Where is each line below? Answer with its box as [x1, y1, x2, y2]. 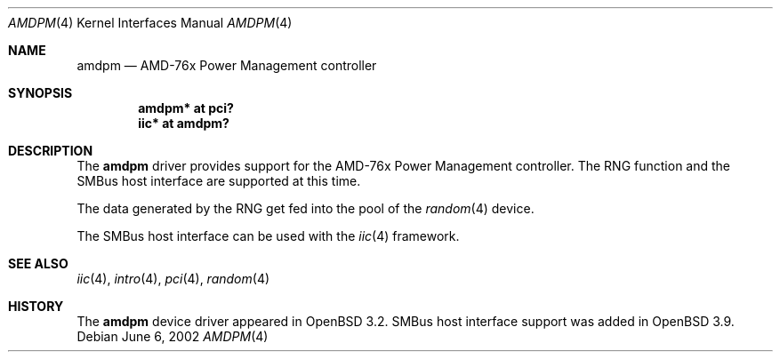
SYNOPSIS [8, 85, 73, 100]
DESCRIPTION [8, 143, 93, 158]
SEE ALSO [8, 256, 68, 271]
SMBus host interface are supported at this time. [76, 173, 361, 188]
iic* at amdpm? [138, 116, 229, 131]
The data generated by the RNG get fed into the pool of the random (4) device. [76, 201, 535, 216]
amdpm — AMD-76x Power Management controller [76, 58, 377, 73]
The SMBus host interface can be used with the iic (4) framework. [76, 228, 460, 243]
